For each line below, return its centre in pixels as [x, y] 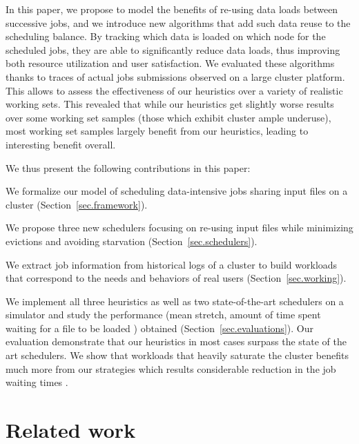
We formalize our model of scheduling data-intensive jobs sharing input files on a [177, 191]
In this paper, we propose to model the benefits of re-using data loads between [172, 9]
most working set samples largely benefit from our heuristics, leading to [157, 131]
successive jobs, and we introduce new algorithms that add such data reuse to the [178, 22]
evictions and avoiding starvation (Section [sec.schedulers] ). [132, 241]
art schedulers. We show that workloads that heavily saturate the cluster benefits [177, 355]
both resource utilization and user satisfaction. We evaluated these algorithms [170, 63]
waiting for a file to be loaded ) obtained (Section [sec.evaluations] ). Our [159, 328]
